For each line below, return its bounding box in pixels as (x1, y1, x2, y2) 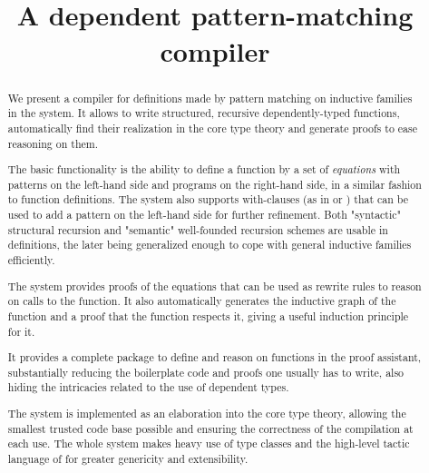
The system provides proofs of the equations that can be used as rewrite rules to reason (7, 278, 422, 293)
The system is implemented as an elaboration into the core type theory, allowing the (7, 405, 406, 420)
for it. (7, 323, 35, 339)
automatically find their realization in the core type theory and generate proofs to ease (7, 120, 417, 135)
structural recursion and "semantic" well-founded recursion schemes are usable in (7, 222, 388, 237)
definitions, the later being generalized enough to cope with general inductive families (7, 237, 412, 252)
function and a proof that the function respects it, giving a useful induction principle (7, 308, 409, 323)
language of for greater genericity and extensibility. (7, 450, 249, 466)
